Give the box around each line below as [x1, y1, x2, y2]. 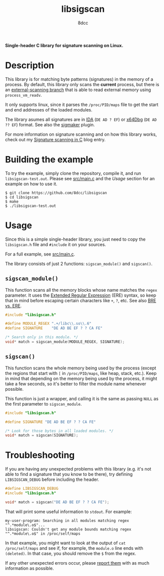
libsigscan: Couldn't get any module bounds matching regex [5, 526, 132, 532]
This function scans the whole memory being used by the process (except [5, 365, 157, 371]
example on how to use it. [5, 181, 58, 187]
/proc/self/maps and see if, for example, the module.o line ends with [5, 545, 143, 551]
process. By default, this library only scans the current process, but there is [5, 81, 160, 87]
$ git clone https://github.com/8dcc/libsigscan [5, 190, 107, 195]
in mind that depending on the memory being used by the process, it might [5, 375, 157, 381]
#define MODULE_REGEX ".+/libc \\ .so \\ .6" [5, 321, 92, 326]
